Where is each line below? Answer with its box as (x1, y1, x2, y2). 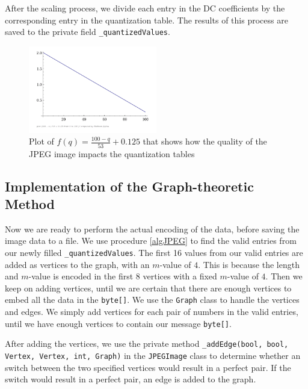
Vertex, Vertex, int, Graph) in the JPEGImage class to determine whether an (5, 349, 301, 361)
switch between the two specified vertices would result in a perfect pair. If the (5, 361, 291, 373)
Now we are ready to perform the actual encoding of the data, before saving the (5, 222, 300, 235)
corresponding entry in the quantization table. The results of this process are (5, 13, 288, 26)
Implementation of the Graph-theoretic (5, 176, 254, 195)
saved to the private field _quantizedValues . (5, 25, 170, 38)
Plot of (29, 135, 54, 148)
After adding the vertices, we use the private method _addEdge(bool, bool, (5, 337, 289, 350)
